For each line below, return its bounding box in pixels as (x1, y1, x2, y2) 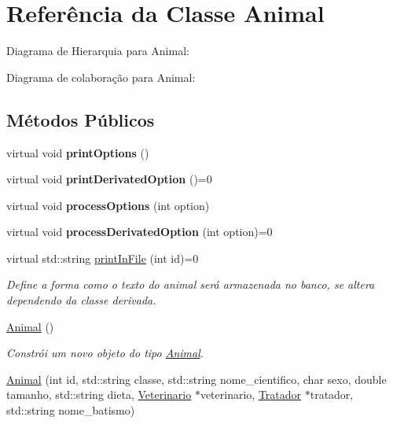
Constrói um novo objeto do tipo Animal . (6, 345, 204, 361)
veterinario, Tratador (200, 386, 302, 403)
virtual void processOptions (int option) (6, 197, 210, 213)
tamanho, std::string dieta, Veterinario (6, 386, 192, 403)
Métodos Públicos (6, 107, 155, 131)
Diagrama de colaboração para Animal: (6, 68, 196, 85)
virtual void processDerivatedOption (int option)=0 (6, 223, 273, 240)
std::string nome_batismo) (6, 402, 135, 418)
